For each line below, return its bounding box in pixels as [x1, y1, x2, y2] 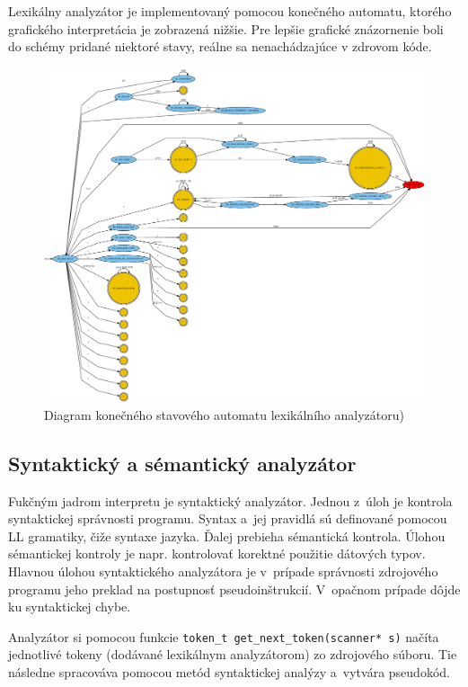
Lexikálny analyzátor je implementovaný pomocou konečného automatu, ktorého [8, 2, 452, 20]
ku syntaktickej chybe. [8, 597, 131, 616]
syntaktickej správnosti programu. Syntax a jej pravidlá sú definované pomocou [8, 509, 447, 528]
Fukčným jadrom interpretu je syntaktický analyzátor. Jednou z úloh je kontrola [8, 491, 453, 510]
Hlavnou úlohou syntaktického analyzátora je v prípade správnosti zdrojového [8, 561, 438, 580]
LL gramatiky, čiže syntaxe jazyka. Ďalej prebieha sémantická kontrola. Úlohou [8, 526, 446, 545]
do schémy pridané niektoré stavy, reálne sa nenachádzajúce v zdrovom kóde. [8, 37, 432, 56]
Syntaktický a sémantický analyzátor [8, 449, 357, 477]
